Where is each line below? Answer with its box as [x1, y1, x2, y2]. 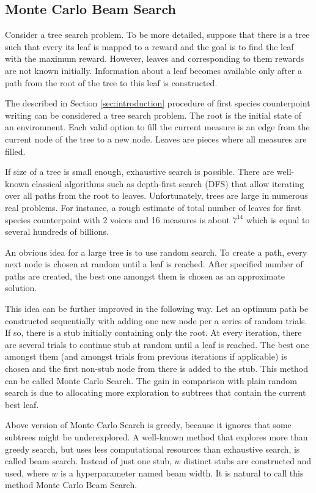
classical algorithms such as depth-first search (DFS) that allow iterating [32, 177, 304, 190]
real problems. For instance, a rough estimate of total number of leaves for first [5, 201, 301, 213]
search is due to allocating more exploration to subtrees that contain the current [5, 386, 306, 399]
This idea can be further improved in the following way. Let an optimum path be [5, 302, 309, 315]
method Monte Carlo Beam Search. [5, 478, 138, 491]
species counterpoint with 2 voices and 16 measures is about [5, 213, 230, 226]
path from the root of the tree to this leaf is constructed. [5, 76, 218, 89]
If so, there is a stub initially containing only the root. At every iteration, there [5, 326, 302, 339]
